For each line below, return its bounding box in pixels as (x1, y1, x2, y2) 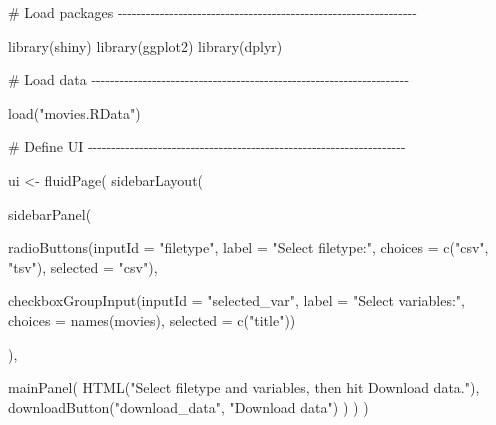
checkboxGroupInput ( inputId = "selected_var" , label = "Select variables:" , (8, 290, 466, 311)
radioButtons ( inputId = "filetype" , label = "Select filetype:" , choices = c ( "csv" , (8, 237, 489, 258)
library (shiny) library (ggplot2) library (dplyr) (8, 35, 283, 56)
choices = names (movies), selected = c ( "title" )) (8, 309, 296, 330)
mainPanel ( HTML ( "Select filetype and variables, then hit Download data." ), (8, 377, 480, 398)
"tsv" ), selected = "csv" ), (8, 256, 158, 277)
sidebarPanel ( (8, 203, 92, 224)
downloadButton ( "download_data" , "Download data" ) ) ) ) (8, 396, 369, 417)
